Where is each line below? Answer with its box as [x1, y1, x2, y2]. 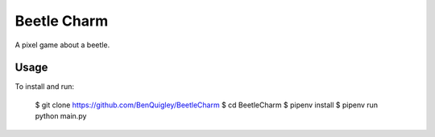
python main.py [35, 111, 87, 121]
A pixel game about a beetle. [14, 40, 110, 50]
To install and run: [14, 82, 75, 91]
